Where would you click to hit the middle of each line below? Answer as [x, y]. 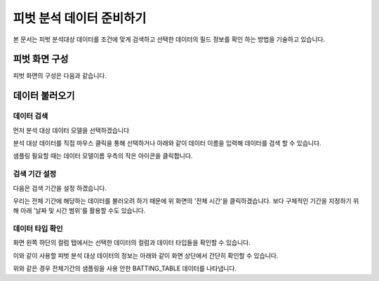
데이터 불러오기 [44, 96]
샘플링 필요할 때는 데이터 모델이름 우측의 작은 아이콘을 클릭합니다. [103, 156]
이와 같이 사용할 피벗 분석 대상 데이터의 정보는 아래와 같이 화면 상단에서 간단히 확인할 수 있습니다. [146, 255]
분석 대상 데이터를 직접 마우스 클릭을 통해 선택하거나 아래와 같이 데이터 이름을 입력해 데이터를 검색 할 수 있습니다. [167, 143]
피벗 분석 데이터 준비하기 [80, 18]
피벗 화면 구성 [41, 59]
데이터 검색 [31, 116]
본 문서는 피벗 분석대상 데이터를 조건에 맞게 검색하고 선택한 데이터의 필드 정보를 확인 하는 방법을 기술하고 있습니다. [169, 39]
